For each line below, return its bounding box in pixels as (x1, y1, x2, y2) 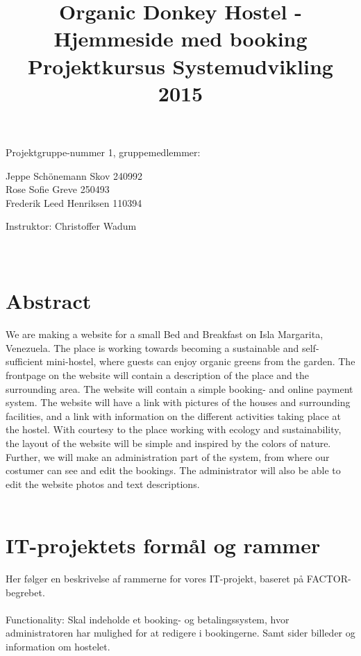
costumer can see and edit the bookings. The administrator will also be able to (6, 463, 341, 478)
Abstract (6, 287, 92, 315)
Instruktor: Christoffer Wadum (6, 219, 137, 233)
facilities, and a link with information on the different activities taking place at (6, 408, 341, 423)
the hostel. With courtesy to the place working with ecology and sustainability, (6, 422, 342, 437)
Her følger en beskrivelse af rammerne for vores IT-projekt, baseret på (6, 571, 304, 586)
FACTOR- (306, 571, 351, 586)
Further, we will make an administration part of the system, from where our (6, 449, 330, 464)
